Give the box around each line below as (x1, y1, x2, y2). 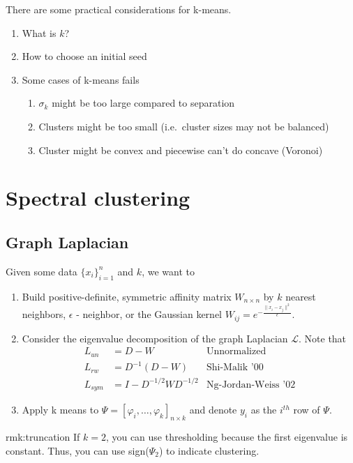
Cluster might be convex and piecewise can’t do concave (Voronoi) (38, 142, 323, 157)
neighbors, (22, 307, 66, 321)
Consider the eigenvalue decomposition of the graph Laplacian (22, 331, 288, 345)
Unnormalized (206, 347, 266, 357)
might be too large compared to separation (52, 96, 235, 110)
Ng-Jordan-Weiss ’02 (206, 379, 296, 390)
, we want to (142, 264, 195, 278)
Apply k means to (22, 402, 99, 417)
